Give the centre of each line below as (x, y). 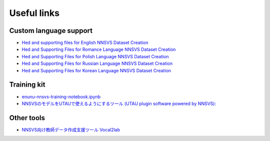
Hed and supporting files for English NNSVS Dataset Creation (85, 43)
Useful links (34, 13)
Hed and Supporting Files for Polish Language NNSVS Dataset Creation (95, 56)
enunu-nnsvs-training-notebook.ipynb (61, 97)
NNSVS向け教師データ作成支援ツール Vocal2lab (71, 130)
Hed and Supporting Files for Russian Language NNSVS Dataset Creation (97, 64)
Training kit (27, 85)
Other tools (27, 118)
